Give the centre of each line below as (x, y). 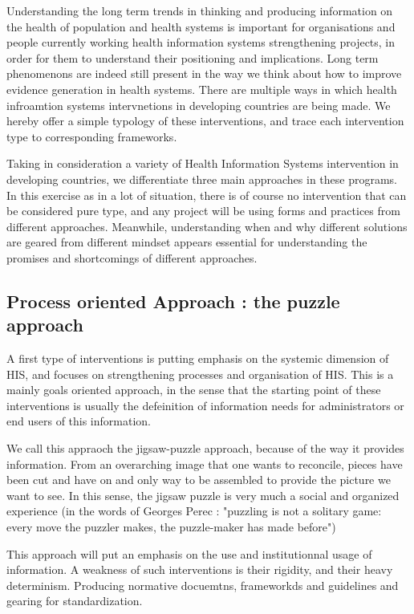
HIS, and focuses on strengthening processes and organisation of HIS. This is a (200, 374)
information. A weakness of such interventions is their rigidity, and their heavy (200, 569)
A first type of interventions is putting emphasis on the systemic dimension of (198, 358)
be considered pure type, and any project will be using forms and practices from (203, 211)
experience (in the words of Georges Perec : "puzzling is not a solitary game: (194, 511)
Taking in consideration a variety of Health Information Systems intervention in (203, 163)
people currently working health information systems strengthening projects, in (201, 42)
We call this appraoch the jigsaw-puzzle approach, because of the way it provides (205, 448)
